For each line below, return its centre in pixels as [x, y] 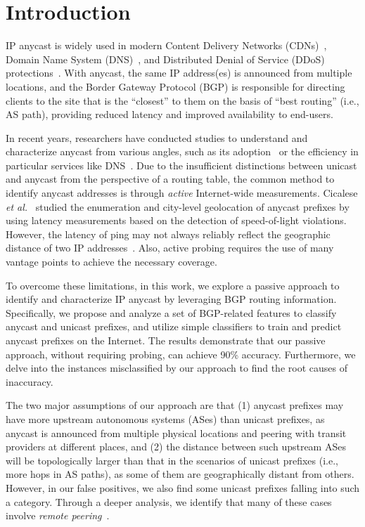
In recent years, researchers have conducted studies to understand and [157, 137]
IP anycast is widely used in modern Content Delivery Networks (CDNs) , [166, 45]
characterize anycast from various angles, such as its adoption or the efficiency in [182, 151]
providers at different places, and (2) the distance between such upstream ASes [176, 447]
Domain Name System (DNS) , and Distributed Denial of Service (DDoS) [165, 59]
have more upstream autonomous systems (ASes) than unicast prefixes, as [165, 418]
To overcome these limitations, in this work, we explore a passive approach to [173, 285]
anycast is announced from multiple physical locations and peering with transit [176, 432]
